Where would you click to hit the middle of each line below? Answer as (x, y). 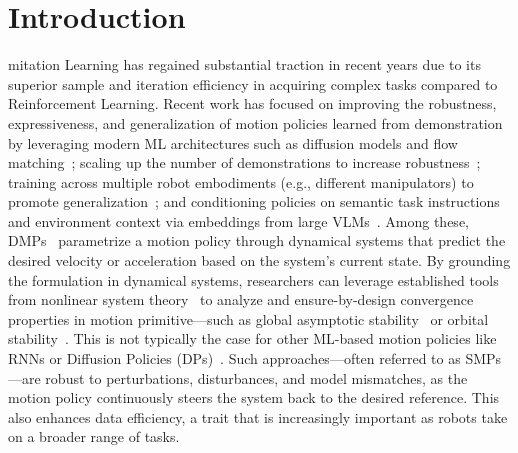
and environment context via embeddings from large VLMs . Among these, (238, 220)
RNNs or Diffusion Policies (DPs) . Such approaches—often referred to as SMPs (255, 358)
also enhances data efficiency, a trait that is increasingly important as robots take (258, 416)
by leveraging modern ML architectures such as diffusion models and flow (233, 142)
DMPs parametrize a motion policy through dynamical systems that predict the (257, 240)
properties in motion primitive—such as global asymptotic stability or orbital (248, 318)
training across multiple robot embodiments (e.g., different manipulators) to (241, 181)
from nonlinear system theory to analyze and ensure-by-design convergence (241, 299)
